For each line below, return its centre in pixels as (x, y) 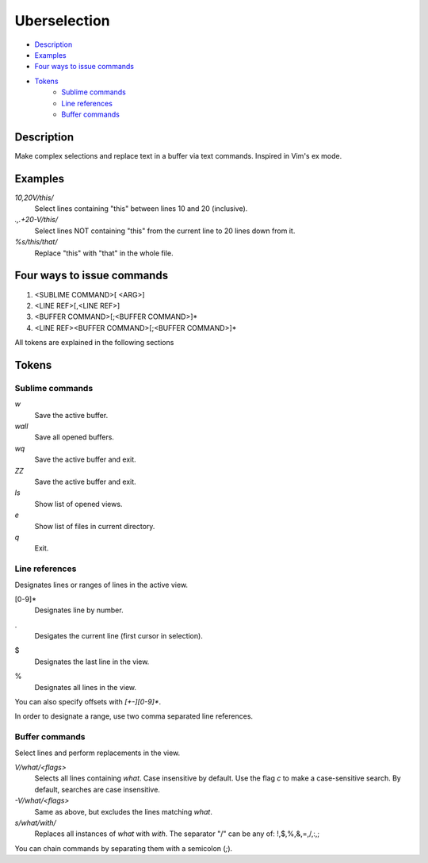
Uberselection (62, 21)
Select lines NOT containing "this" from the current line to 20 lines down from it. (165, 231)
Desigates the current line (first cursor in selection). (119, 636)
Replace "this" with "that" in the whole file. (104, 253)
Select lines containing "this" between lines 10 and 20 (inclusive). (141, 209)
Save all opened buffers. (75, 437)
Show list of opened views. (78, 504)
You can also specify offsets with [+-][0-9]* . (88, 702)
